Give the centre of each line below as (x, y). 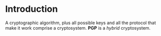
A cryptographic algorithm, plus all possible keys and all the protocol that (81, 23)
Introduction (32, 9)
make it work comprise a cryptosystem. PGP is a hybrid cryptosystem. (78, 28)
